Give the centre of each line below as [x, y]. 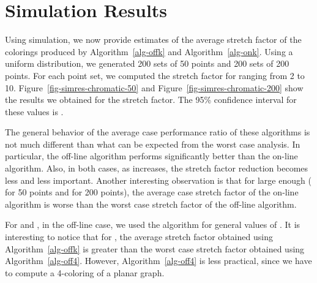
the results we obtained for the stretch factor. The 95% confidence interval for [151, 100]
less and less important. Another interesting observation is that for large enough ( [158, 180]
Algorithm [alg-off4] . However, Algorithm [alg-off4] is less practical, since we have [158, 261]
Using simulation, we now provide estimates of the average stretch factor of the [153, 40]
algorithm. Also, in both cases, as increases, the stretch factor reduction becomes [157, 168]
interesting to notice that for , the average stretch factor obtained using [139, 237]
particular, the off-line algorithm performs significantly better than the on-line [151, 156]
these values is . [34, 111]
